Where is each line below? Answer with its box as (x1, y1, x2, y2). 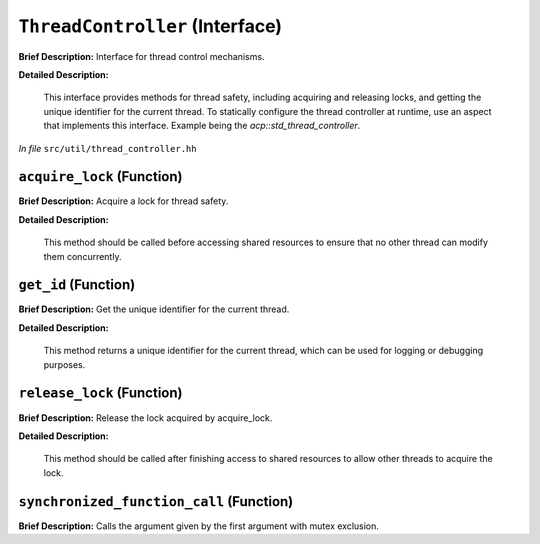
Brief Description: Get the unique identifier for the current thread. (18, 303, 290, 315)
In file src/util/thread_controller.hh (18, 142, 197, 154)
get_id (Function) (18, 276, 136, 294)
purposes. (43, 358, 86, 370)
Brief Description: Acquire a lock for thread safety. (18, 195, 229, 207)
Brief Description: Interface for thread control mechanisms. (18, 50, 265, 62)
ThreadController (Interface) (18, 15, 283, 37)
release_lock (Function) (18, 385, 183, 402)
